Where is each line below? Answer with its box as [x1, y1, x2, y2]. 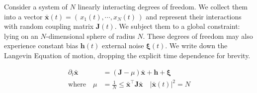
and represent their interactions [146, 11, 242, 21]
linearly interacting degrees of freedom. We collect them [78, 1, 248, 11]
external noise [101, 40, 144, 51]
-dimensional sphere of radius [46, 30, 135, 41]
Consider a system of [4, 1, 68, 11]
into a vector [4, 11, 43, 21]
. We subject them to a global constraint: [114, 21, 240, 31]
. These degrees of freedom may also [143, 30, 253, 41]
